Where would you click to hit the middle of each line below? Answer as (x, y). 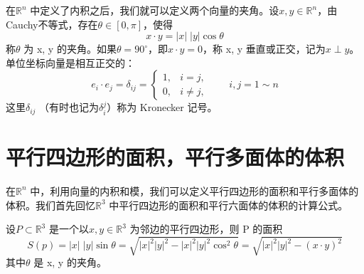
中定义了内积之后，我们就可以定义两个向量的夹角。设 (155, 10)
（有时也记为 (69, 107)
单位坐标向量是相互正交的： (70, 62)
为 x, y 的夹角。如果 (70, 49)
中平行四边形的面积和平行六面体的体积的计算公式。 (229, 205)
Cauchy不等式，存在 (52, 24)
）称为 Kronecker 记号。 (162, 107)
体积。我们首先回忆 (50, 205)
